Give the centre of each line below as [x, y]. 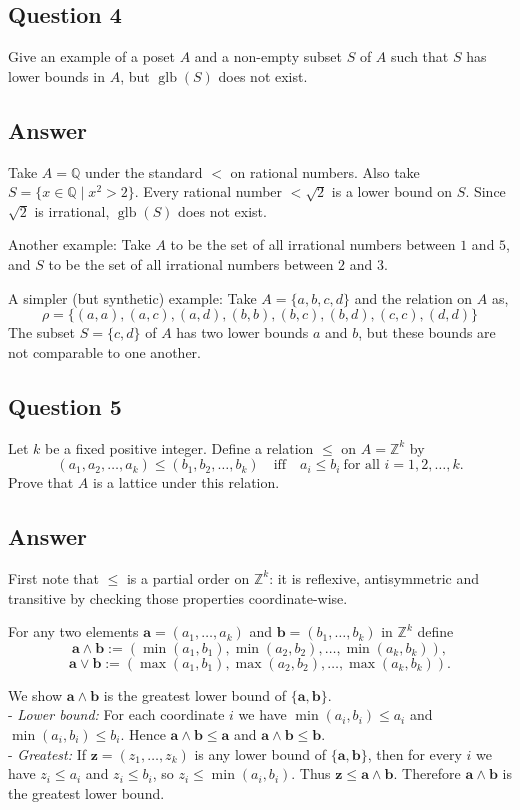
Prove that [41, 482]
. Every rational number [208, 191]
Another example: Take [79, 244]
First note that [53, 577]
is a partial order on [188, 577]
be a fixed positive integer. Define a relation [179, 447]
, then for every [414, 753]
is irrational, [72, 210]
